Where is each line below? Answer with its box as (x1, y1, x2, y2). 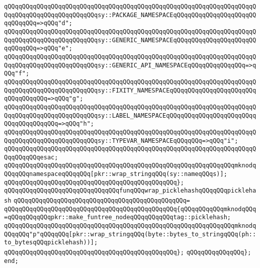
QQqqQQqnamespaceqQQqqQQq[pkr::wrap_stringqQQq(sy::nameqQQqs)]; (4, 170, 227, 178)
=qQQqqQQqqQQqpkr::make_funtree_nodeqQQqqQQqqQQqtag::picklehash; (4, 214, 231, 221)
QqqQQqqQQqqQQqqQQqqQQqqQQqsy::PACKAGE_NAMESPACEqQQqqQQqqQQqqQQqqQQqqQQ (4, 11, 256, 19)
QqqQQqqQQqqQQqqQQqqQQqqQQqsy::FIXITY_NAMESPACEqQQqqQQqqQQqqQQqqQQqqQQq (4, 86, 256, 94)
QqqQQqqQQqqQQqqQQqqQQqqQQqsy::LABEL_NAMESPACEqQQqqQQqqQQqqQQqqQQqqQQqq (4, 112, 256, 119)
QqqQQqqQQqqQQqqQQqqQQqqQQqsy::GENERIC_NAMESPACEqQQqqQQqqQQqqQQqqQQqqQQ (4, 36, 256, 44)
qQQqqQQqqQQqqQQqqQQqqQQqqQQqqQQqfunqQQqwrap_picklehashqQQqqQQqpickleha (4, 187, 256, 195)
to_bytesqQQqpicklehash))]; (4, 239, 98, 246)
